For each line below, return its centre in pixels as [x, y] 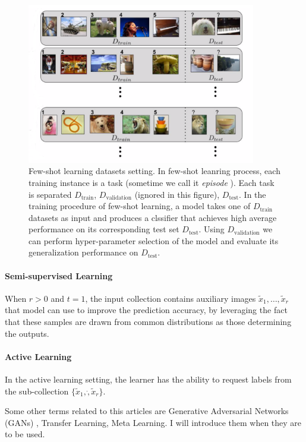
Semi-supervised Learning [59, 275]
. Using [212, 229]
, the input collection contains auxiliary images [171, 298]
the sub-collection [37, 391]
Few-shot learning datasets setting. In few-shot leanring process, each [154, 171]
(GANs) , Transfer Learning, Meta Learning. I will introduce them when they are [153, 422]
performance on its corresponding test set [104, 229]
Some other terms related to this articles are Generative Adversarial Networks [147, 411]
